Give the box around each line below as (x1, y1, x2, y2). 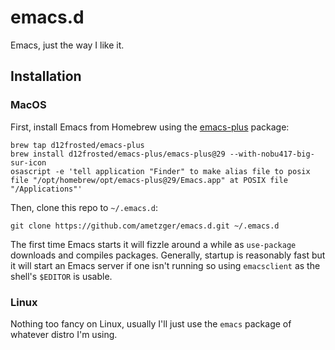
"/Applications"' (10, 184, 83, 194)
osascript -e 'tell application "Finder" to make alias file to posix (10, 166, 311, 176)
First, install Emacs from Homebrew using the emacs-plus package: (10, 121, 290, 133)
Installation (10, 68, 82, 85)
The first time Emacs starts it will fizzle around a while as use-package (10, 238, 297, 250)
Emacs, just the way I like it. (10, 39, 125, 51)
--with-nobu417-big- (229, 149, 315, 159)
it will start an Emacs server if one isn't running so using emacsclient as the (10, 259, 321, 271)
